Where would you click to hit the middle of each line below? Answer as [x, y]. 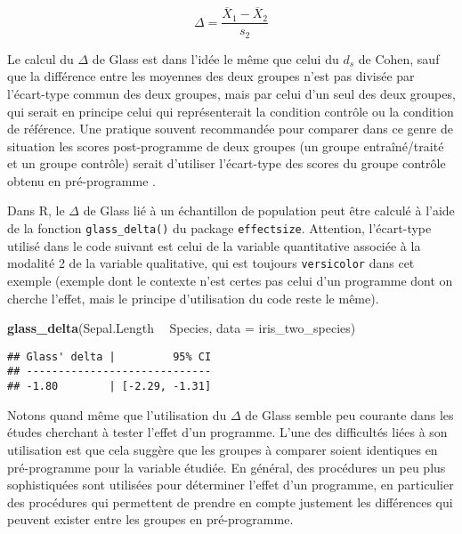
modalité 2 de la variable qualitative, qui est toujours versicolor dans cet [211, 263]
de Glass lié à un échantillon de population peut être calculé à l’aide [269, 210]
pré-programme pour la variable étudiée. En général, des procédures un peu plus [227, 467]
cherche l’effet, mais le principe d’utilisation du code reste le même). [193, 298]
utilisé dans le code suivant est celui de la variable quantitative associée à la [214, 245]
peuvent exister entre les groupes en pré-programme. [150, 519]
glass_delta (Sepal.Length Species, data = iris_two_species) [182, 328]
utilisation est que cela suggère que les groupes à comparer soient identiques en [223, 449]
